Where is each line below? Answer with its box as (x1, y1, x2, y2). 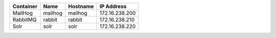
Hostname (68, 3, 94, 10)
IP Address (99, 3, 127, 10)
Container (12, 3, 38, 10)
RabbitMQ (12, 16, 37, 23)
